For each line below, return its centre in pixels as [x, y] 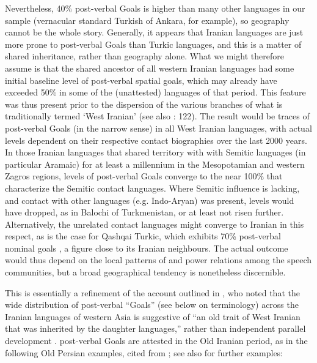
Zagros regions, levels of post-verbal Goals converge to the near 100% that [144, 176]
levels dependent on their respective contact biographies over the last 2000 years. [156, 140]
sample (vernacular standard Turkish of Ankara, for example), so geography [147, 20]
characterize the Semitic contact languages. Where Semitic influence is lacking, [152, 188]
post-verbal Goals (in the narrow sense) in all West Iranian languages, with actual [158, 128]
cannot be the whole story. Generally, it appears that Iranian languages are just [154, 32]
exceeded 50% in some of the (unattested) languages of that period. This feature [155, 92]
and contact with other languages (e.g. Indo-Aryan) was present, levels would [150, 200]
